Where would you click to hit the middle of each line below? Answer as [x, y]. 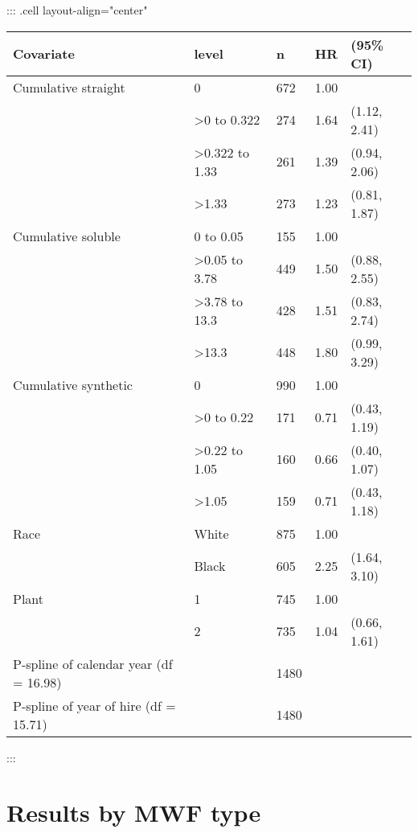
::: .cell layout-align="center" [77, 10]
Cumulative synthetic [73, 384]
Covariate [44, 54]
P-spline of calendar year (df [93, 663]
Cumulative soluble [67, 236]
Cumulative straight [69, 87]
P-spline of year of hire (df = [94, 705]
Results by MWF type [134, 812]
